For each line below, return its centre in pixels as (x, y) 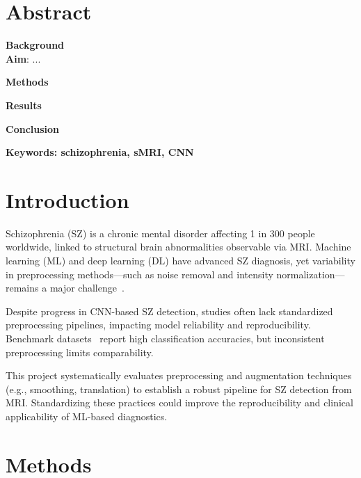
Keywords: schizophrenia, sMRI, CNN (100, 152)
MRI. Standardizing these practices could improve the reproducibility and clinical (179, 403)
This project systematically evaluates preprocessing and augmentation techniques (179, 375)
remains (22, 288)
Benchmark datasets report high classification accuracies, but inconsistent (165, 338)
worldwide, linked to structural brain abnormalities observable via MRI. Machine (178, 247)
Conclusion (33, 128)
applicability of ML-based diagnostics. (87, 416)
